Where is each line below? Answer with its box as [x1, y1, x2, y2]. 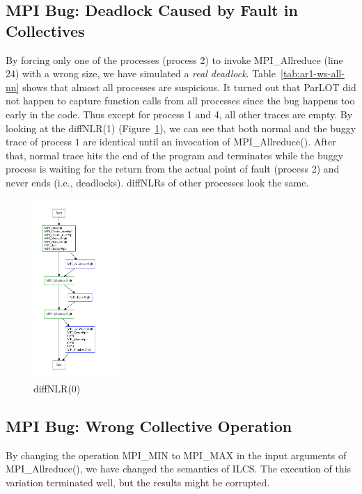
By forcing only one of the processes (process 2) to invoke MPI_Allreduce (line [6, 52, 343, 67]
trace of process [6, 134, 72, 149]
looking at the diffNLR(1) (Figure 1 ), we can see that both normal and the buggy [6, 120, 356, 135]
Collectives [6, 19, 85, 41]
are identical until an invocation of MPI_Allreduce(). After [83, 134, 336, 149]
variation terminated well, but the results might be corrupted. [6, 475, 270, 489]
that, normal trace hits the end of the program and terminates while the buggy [6, 148, 343, 162]
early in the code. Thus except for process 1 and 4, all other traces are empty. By [6, 106, 353, 121]
